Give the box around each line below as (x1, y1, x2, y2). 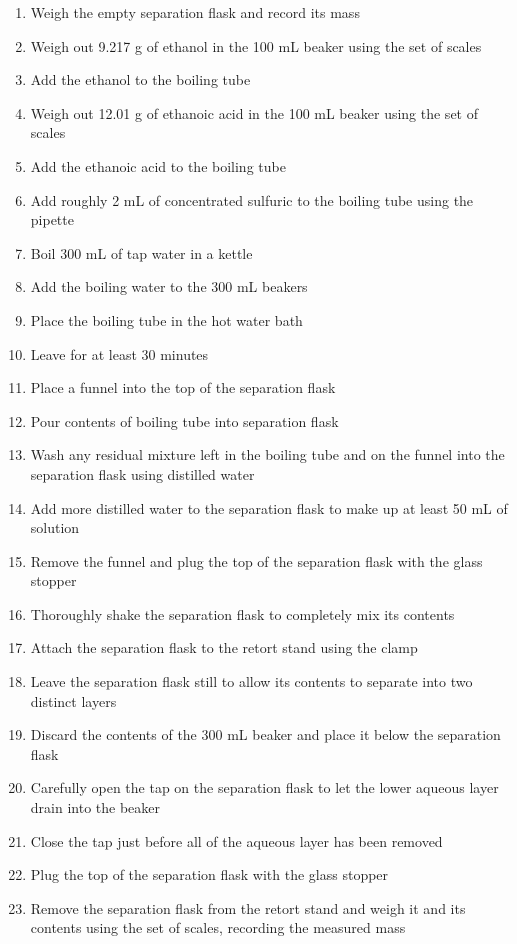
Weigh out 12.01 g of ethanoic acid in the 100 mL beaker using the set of (30, 102, 478, 123)
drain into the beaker (30, 797, 161, 818)
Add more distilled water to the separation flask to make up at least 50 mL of (30, 497, 508, 518)
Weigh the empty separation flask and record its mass (30, 2, 360, 22)
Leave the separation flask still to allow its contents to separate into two (30, 671, 473, 692)
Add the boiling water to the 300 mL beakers (30, 276, 308, 297)
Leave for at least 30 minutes (30, 343, 209, 364)
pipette (30, 209, 74, 230)
